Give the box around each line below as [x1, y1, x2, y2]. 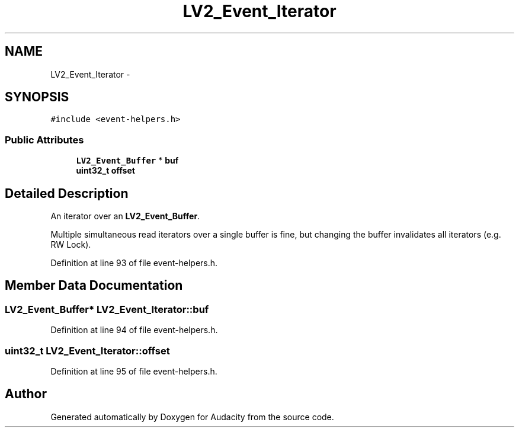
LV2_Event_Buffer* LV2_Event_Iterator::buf [5, 303, 209, 315]
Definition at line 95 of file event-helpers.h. [50, 366, 217, 376]
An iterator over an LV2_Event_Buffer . [50, 211, 200, 222]
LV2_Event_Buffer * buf [76, 155, 179, 166]
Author [5, 386, 47, 402]
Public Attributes [5, 133, 84, 146]
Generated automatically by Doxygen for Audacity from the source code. [50, 411, 334, 422]
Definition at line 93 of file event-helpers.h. [50, 258, 218, 268]
